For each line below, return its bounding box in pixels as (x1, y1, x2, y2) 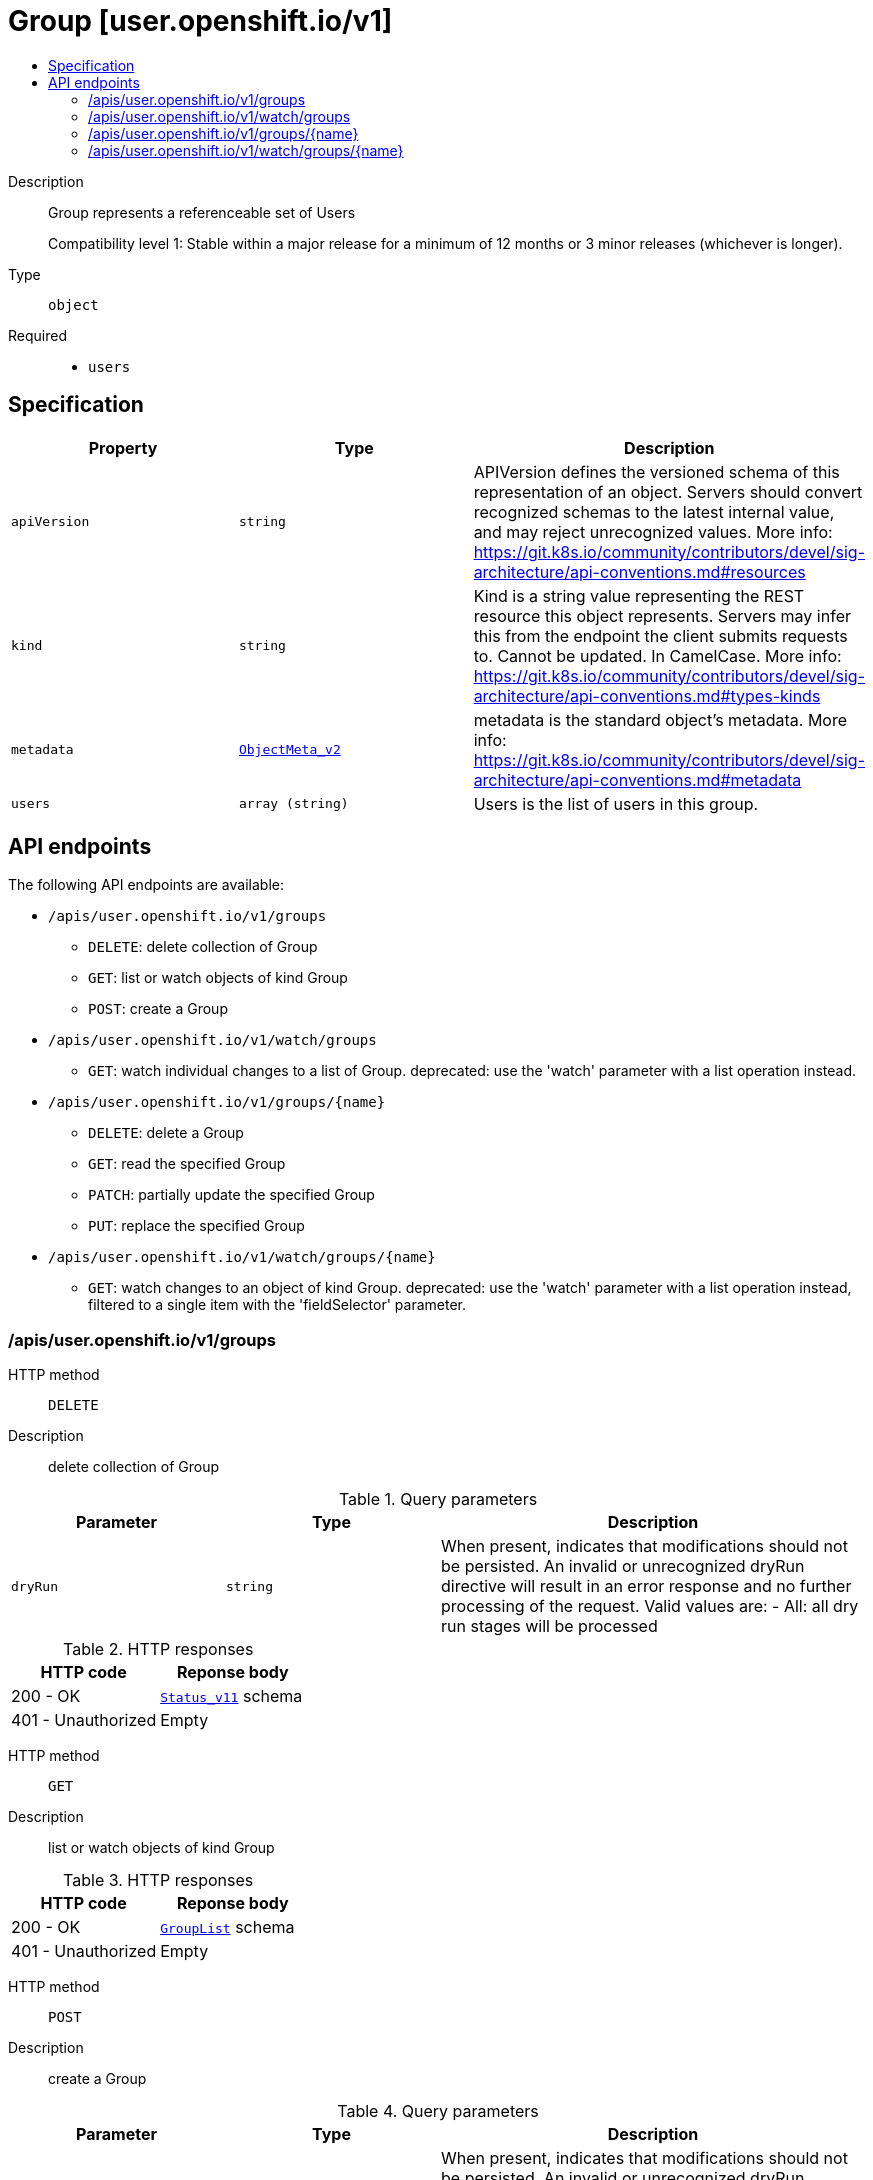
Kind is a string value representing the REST (473, 585, 805, 606)
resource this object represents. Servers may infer (473, 605, 851, 626)
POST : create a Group (88, 1000, 228, 1018)
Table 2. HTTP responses (62, 1639, 254, 1660)
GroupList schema (160, 1917, 295, 1938)
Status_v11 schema (160, 1686, 303, 1707)
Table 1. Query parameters (338, 1489, 538, 1510)
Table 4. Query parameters (337, 2101, 539, 2122)
